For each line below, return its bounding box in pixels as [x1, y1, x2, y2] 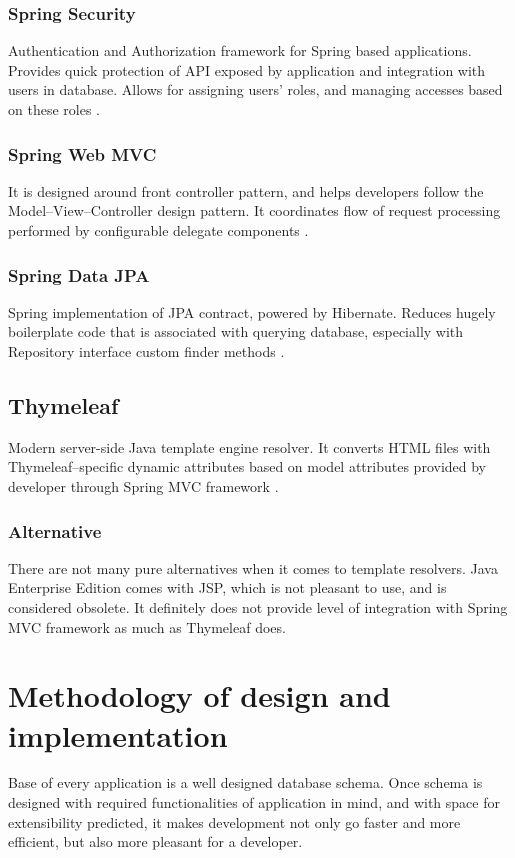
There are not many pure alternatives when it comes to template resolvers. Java [8, 557, 498, 578]
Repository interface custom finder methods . [8, 341, 285, 361]
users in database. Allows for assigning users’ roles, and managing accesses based [8, 79, 503, 100]
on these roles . [8, 99, 100, 119]
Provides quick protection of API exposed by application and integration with [8, 59, 486, 80]
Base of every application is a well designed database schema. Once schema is [8, 772, 483, 793]
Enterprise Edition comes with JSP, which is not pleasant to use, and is [8, 577, 447, 598]
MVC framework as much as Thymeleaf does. [8, 616, 286, 637]
